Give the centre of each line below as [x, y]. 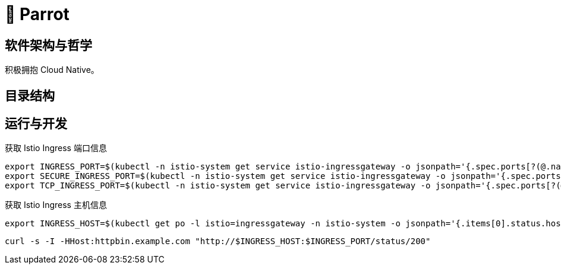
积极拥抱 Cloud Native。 [52, 70]
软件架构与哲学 [48, 45]
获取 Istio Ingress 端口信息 [56, 148]
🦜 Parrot [37, 14]
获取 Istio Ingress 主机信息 [56, 205]
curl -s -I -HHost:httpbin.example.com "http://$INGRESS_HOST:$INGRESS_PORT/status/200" [218, 241]
